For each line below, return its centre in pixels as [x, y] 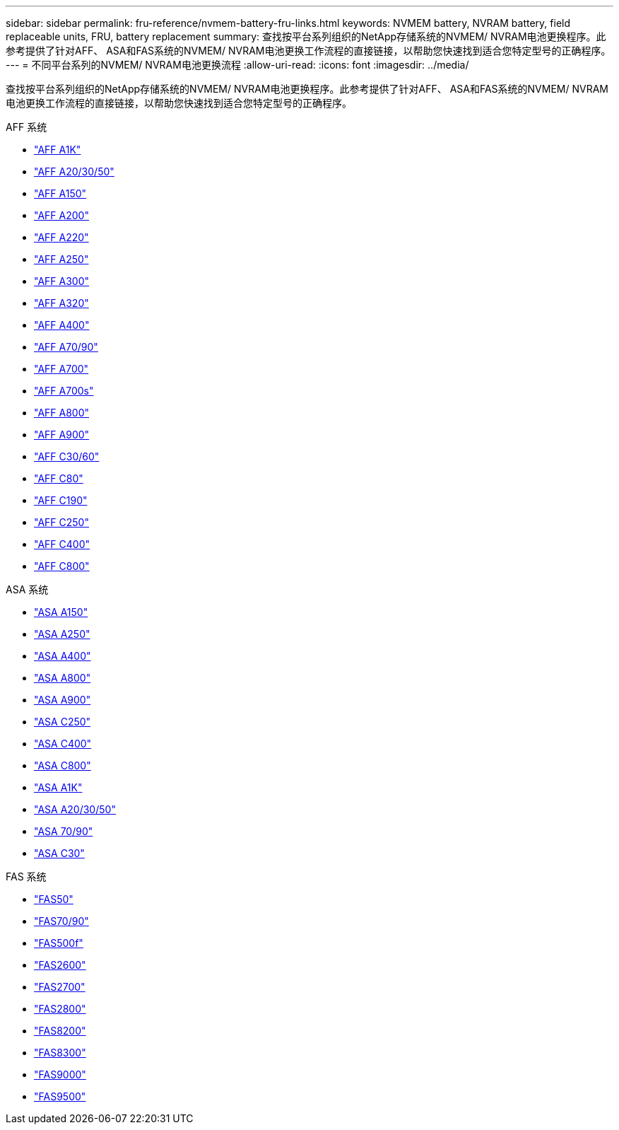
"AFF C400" [62, 544]
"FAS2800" [60, 1009]
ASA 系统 [27, 589]
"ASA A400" [63, 656]
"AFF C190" [61, 500]
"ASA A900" [63, 700]
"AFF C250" [61, 522]
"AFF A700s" [64, 391]
